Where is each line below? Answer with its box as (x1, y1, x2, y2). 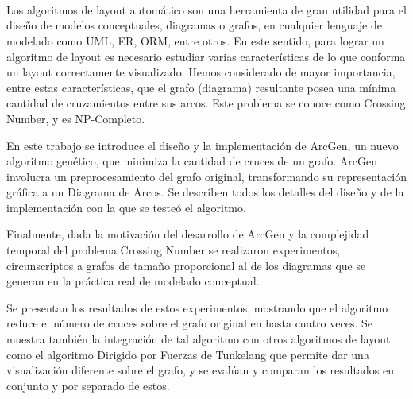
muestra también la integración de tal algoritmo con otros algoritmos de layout (6, 331, 391, 347)
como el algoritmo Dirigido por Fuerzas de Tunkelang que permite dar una (6, 346, 369, 362)
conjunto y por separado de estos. (6, 377, 170, 393)
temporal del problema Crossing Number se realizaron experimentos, (6, 242, 341, 258)
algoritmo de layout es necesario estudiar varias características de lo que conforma (6, 48, 406, 64)
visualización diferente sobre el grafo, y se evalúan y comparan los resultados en (6, 362, 394, 378)
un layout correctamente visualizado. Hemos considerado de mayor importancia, (6, 64, 396, 80)
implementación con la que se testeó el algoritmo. (6, 199, 246, 215)
